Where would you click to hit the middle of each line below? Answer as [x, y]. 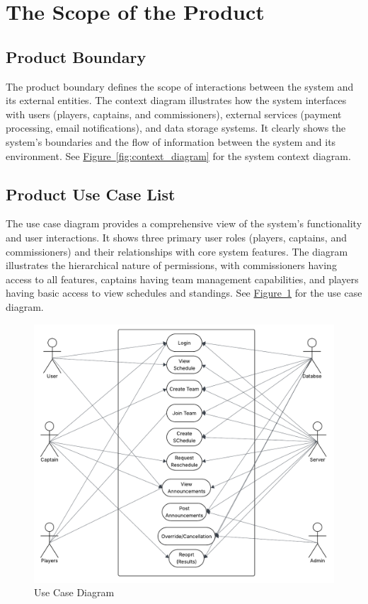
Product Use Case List [91, 194]
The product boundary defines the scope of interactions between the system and [180, 86]
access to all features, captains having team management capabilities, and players [182, 279]
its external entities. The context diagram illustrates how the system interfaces [176, 100]
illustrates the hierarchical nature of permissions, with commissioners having [171, 265]
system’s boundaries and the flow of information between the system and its [171, 141]
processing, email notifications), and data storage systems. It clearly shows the [176, 128]
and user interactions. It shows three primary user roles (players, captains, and [176, 237]
